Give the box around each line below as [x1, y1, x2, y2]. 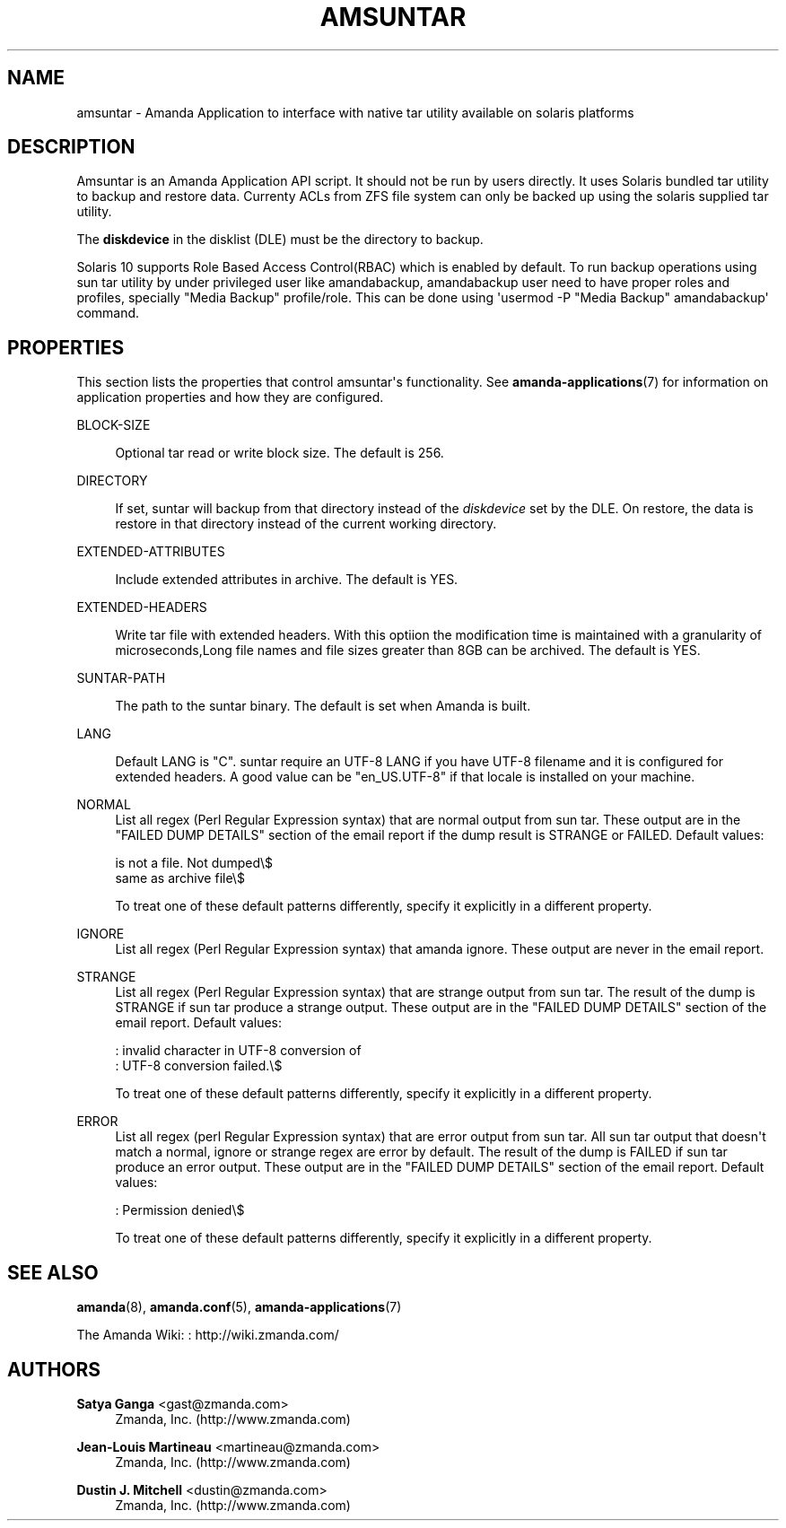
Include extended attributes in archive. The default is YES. [115, 572, 458, 588]
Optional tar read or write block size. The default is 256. [115, 445, 444, 461]
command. [76, 305, 140, 321]
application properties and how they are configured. [76, 389, 384, 406]
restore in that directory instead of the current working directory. [115, 516, 497, 532]
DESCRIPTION [7, 135, 135, 159]
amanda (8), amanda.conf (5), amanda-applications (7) [76, 1299, 402, 1315]
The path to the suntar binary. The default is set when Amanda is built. [115, 698, 531, 714]
